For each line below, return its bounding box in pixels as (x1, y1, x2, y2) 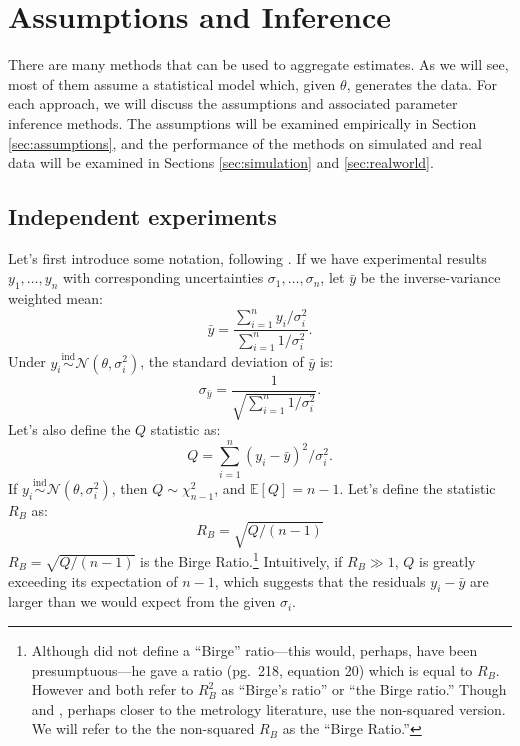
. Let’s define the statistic (339, 477, 496, 498)
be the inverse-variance (360, 267, 501, 288)
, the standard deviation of (140, 351, 304, 372)
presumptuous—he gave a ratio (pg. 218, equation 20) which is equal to (31, 659, 473, 680)
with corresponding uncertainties (62, 267, 264, 288)
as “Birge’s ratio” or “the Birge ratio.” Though (221, 679, 507, 700)
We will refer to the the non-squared (31, 718, 255, 739)
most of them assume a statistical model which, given (8, 73, 336, 94)
